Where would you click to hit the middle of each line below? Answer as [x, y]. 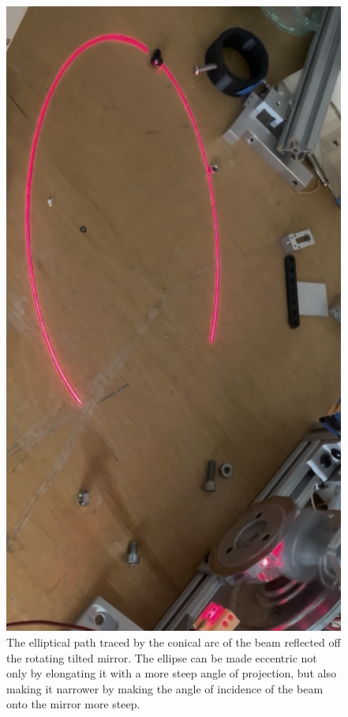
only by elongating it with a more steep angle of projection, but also [171, 673]
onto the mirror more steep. [73, 704]
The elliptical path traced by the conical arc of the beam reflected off [174, 642]
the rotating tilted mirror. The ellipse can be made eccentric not [162, 657]
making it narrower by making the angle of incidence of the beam [165, 688]
